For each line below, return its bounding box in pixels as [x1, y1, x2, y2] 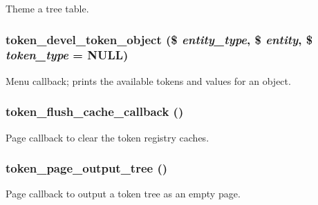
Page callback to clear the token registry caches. [6, 130, 209, 144]
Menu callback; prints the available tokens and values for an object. [6, 73, 291, 88]
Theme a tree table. [6, 1, 89, 15]
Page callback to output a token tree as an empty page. [6, 186, 241, 201]
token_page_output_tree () [6, 159, 168, 177]
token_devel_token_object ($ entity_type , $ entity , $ [6, 30, 313, 48]
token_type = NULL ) [6, 46, 129, 64]
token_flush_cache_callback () [6, 103, 184, 120]
